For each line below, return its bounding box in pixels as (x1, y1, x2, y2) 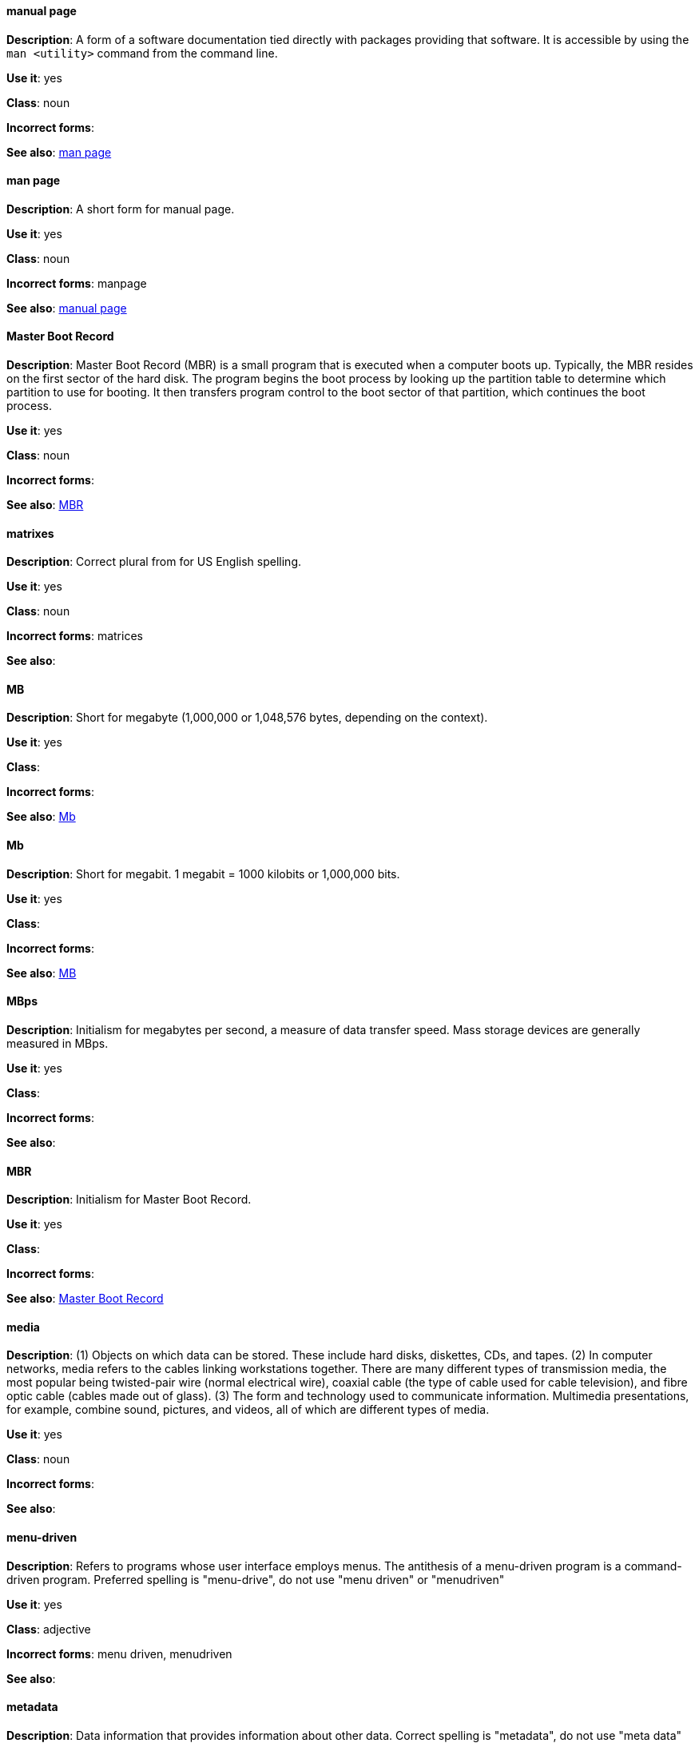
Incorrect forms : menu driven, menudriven (6, 1646, 232, 1661)
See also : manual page (6, 300, 127, 315)
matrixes (6, 526, 54, 540)
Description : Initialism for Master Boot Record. (6, 1192, 252, 1207)
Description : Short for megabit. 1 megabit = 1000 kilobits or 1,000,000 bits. (6, 866, 400, 881)
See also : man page (6, 145, 112, 159)
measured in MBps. (6, 1036, 109, 1050)
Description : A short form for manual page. (6, 201, 235, 216)
